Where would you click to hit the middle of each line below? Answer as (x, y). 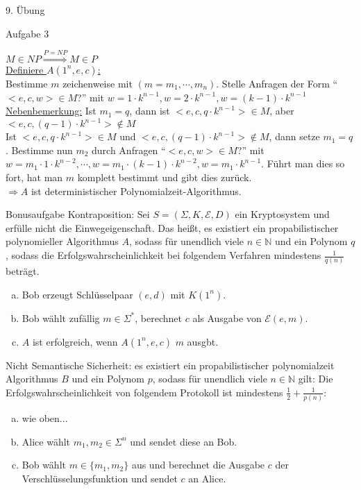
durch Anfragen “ (129, 150)
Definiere (25, 69)
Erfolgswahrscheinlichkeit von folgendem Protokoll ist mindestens (144, 392)
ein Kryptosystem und (282, 214)
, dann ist (150, 111)
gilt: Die (316, 379)
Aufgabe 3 (27, 33)
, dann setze (294, 136)
